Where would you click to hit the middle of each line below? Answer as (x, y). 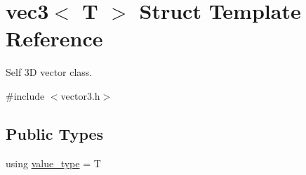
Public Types (55, 133)
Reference (54, 38)
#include (25, 95)
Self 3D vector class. (49, 72)
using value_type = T (53, 163)
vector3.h (80, 95)
